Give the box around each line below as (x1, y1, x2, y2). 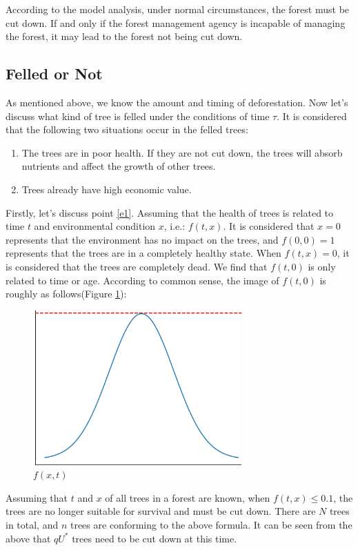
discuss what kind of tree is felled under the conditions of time (6, 108, 270, 123)
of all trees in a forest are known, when (105, 490, 270, 504)
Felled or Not (6, 63, 103, 84)
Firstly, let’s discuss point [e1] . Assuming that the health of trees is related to (6, 205, 334, 219)
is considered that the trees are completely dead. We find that (6, 259, 268, 273)
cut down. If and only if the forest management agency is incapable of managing (6, 15, 346, 30)
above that (6, 531, 51, 545)
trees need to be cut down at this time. (72, 531, 237, 545)
